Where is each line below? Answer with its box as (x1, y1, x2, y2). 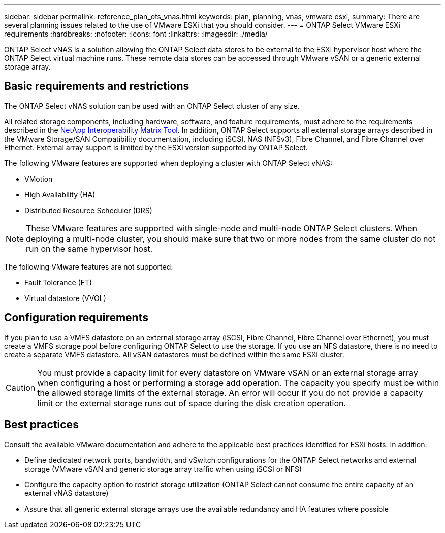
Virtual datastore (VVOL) (24, 293, 106, 303)
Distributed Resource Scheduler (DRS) (24, 206, 152, 215)
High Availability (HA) (24, 190, 96, 199)
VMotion (24, 174, 53, 183)
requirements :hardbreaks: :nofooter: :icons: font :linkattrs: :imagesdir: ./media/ (4, 29, 268, 38)
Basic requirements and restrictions (4, 80, 189, 93)
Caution (6, 382, 36, 393)
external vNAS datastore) (24, 488, 109, 497)
